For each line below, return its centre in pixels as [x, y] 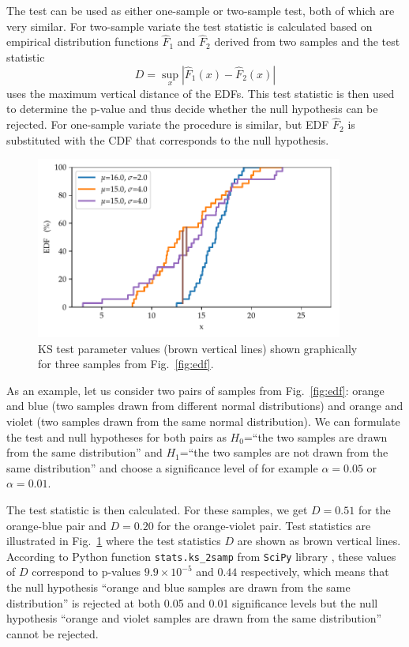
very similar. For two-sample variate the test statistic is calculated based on [189, 26]
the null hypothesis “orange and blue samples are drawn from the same [178, 587]
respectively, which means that [315, 572]
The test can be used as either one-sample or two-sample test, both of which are [201, 10]
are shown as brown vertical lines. [319, 541]
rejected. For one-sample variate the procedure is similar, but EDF [168, 124]
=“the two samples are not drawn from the [284, 452]
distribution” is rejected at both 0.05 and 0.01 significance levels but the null [192, 602]
